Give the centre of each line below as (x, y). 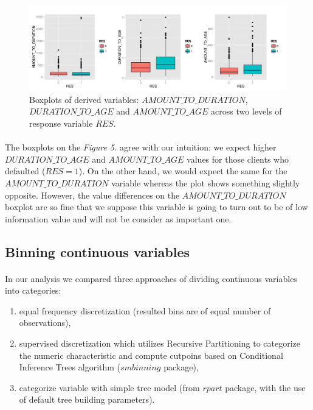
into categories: (33, 290)
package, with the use (265, 387)
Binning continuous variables (98, 251)
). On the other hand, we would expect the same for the (183, 171)
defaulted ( (25, 171)
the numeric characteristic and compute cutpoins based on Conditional (151, 355)
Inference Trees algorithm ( (70, 367)
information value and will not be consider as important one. (118, 218)
